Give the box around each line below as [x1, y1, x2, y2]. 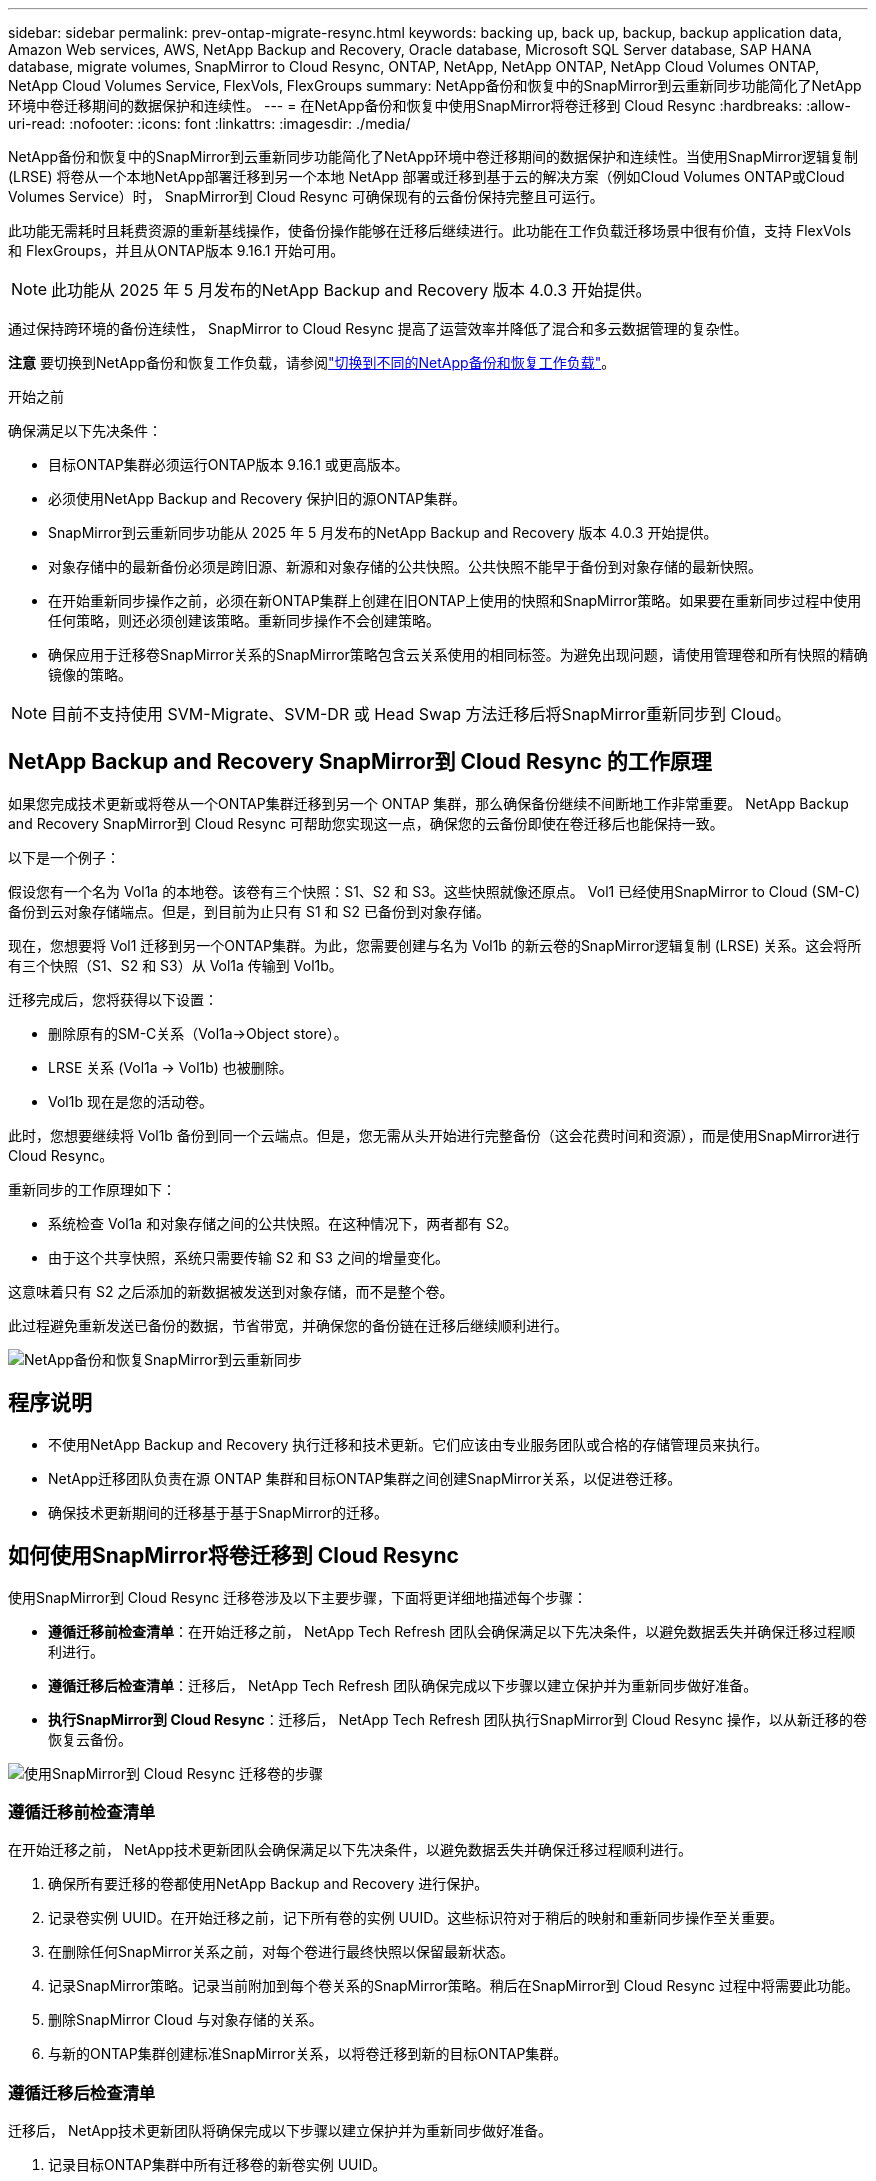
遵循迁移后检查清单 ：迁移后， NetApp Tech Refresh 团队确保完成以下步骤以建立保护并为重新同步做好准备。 [48, 1676, 758, 1694]
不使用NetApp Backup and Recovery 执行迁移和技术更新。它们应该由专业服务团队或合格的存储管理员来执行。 [48, 1435, 769, 1453]
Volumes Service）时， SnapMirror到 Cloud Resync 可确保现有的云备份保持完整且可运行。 [8, 188, 604, 205]
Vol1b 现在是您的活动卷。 [48, 1092, 213, 1110]
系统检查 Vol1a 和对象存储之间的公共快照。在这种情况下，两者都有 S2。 [48, 1214, 518, 1232]
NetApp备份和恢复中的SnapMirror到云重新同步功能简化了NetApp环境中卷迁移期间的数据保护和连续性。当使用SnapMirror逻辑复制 [8, 148, 859, 165]
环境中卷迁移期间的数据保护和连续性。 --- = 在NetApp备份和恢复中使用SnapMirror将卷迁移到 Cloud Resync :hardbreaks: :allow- [8, 97, 851, 114]
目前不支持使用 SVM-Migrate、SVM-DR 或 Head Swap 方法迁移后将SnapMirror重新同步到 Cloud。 [51, 704, 791, 724]
